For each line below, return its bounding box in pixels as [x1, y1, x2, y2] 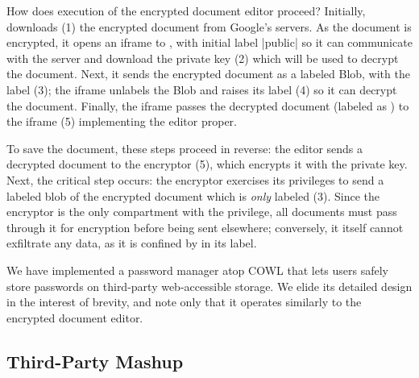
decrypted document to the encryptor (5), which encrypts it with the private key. [6, 156, 408, 172]
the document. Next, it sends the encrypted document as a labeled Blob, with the [6, 65, 410, 82]
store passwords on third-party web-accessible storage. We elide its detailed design [6, 277, 413, 294]
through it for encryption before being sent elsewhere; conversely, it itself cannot [6, 218, 404, 235]
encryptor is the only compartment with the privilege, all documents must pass [6, 203, 397, 220]
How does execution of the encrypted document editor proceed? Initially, [6, 2, 366, 19]
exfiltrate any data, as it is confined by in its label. [6, 235, 257, 251]
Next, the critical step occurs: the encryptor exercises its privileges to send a [6, 171, 384, 188]
